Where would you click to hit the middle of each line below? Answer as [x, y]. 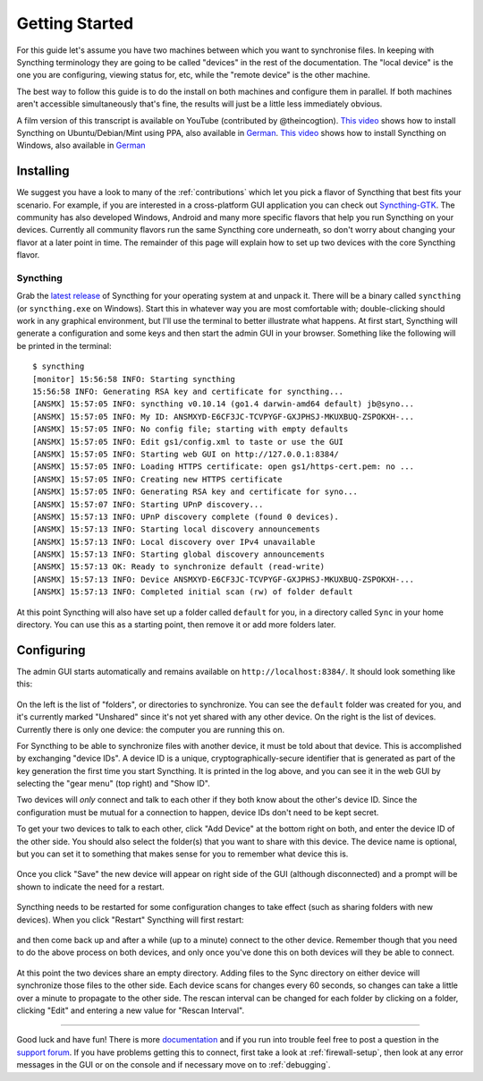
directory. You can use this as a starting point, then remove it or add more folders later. [176, 625]
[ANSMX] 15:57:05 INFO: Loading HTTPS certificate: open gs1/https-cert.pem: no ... [224, 467]
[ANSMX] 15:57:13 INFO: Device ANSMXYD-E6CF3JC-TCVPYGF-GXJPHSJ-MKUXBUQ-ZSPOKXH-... [224, 579]
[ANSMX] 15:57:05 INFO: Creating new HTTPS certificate [157, 479]
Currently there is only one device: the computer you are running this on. [151, 729]
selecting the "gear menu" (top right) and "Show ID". [113, 784]
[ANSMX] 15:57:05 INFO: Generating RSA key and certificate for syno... [195, 492]
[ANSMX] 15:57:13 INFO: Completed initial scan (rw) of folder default [193, 592]
